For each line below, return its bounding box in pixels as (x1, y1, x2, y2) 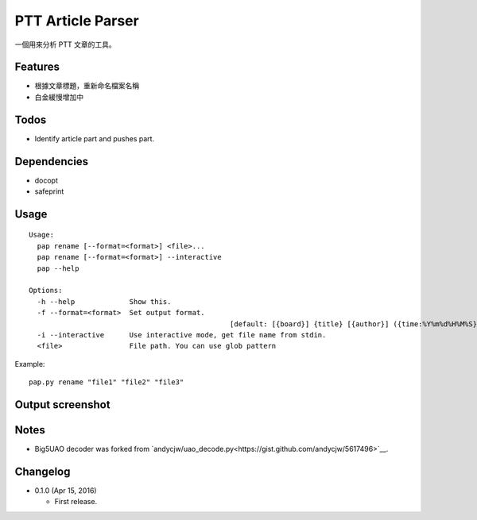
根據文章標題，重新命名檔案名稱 (34, 81, 139, 91)
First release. (54, 497, 98, 507)
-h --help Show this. (37, 297, 172, 306)
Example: (14, 359, 45, 368)
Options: (29, 286, 63, 295)
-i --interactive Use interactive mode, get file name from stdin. (37, 330, 327, 339)
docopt (34, 175, 59, 185)
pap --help (37, 264, 79, 273)
